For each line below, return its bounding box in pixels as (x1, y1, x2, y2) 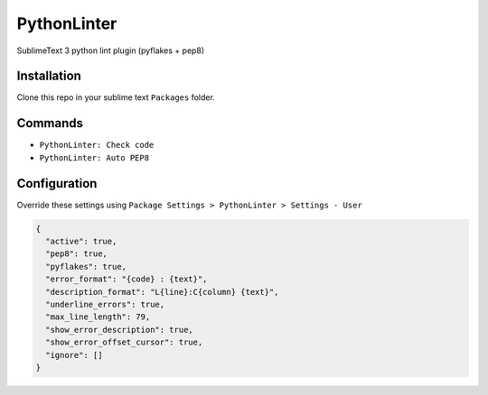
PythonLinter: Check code (39, 140, 155, 151)
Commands (16, 115, 84, 131)
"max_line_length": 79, (45, 312, 151, 322)
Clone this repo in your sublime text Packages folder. (16, 92, 216, 103)
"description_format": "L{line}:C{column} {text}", (45, 287, 279, 297)
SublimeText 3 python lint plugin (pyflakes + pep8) (16, 45, 205, 56)
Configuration (16, 176, 98, 191)
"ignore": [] (45, 350, 103, 360)
